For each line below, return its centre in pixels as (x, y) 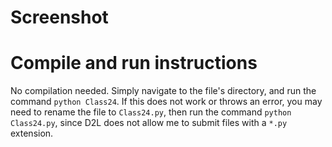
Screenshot (59, 17)
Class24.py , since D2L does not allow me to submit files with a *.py (149, 123)
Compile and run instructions (134, 63)
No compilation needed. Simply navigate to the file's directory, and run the (163, 91)
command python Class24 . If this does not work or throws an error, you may (166, 102)
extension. (32, 133)
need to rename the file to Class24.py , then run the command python (151, 112)
